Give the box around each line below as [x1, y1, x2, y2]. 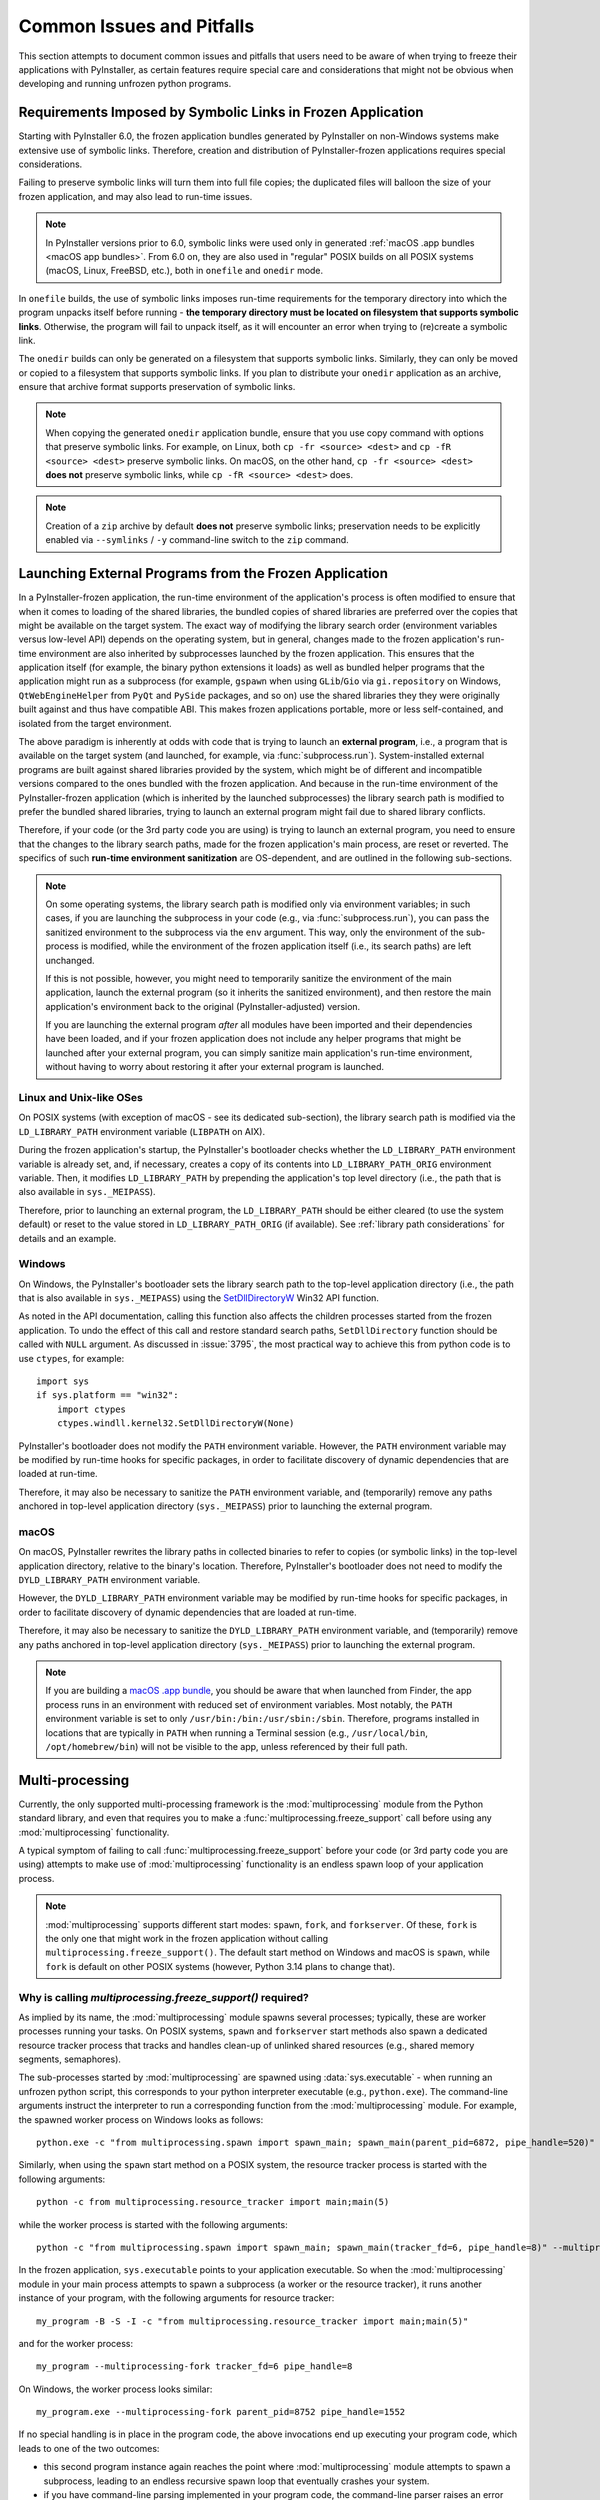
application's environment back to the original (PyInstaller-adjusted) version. [45, 1000, 361, 1012]
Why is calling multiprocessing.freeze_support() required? [18, 1990, 309, 2004]
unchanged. [45, 954, 95, 966]
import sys [36, 1375, 90, 1387]
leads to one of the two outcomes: [18, 2442, 160, 2454]
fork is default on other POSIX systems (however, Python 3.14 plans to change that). [45, 1960, 396, 1972]
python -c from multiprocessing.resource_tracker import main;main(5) [36, 2196, 390, 2208]
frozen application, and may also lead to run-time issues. [18, 190, 253, 202]
